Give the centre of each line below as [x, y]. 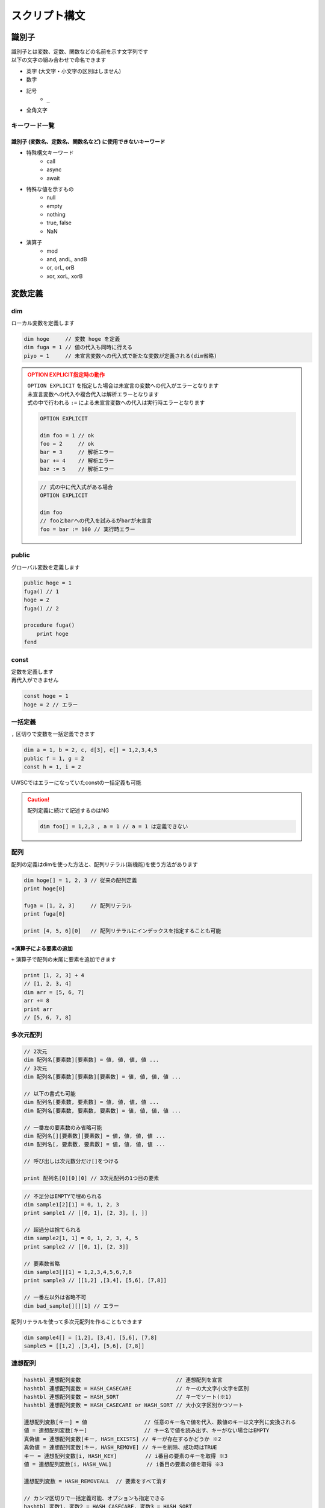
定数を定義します [32, 671]
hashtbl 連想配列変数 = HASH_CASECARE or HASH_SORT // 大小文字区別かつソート [134, 1405]
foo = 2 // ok [67, 444]
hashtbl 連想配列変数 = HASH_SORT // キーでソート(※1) [128, 1397]
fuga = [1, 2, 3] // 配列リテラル [78, 905]
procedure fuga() [49, 625]
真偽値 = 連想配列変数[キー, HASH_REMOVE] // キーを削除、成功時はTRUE [120, 1447]
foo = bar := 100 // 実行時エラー [88, 529]
